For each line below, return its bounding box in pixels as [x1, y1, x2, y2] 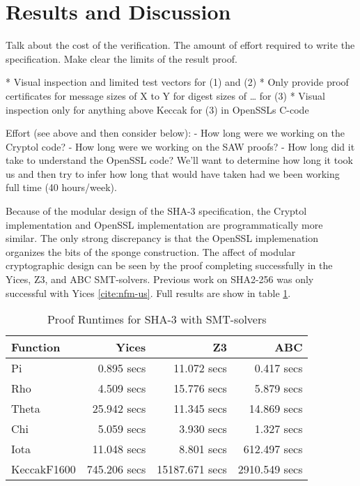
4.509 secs [97, 380, 146, 397]
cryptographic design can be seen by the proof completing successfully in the [6, 258, 333, 273]
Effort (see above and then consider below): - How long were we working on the [6, 126, 345, 140]
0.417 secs [254, 360, 303, 377]
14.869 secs [249, 400, 303, 417]
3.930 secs [179, 420, 227, 437]
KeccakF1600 [11, 461, 76, 478]
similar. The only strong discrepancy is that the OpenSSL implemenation [6, 231, 319, 245]
